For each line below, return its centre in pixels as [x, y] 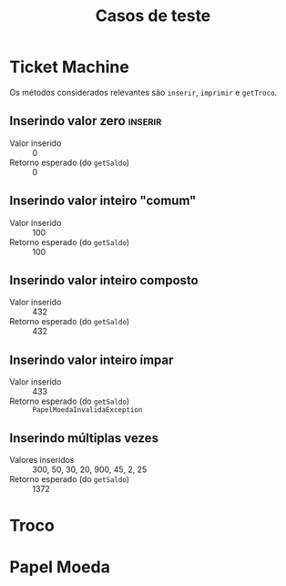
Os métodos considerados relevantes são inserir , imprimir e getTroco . [143, 92]
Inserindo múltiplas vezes [84, 438]
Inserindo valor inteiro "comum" [103, 201]
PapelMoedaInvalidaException [87, 410]
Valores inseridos [42, 460]
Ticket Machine [69, 67]
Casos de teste [153, 16]
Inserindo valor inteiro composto [104, 280]
